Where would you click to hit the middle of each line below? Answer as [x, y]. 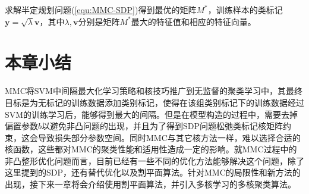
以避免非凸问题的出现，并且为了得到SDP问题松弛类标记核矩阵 [163, 126]
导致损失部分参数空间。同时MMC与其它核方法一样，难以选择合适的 [169, 137]
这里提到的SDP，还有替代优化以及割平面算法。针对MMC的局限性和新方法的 [153, 172]
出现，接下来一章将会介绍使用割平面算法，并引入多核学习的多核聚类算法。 [150, 184]
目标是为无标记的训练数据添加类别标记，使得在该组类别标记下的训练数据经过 [154, 102]
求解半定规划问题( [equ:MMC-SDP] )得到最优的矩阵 [101, 10]
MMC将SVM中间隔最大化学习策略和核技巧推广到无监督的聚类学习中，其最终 [154, 91]
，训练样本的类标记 [245, 10]
